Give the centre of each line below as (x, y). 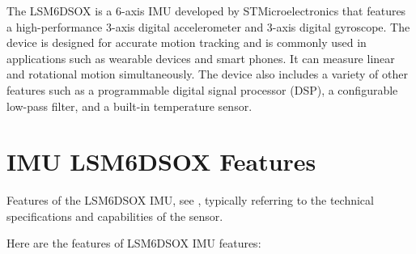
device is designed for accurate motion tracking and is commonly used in (187, 42)
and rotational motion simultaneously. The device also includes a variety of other (207, 74)
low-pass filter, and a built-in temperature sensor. (129, 106)
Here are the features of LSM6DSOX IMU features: (134, 243)
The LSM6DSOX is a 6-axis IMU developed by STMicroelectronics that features (206, 11)
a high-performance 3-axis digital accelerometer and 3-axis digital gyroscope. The (208, 26)
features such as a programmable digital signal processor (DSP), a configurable (202, 89)
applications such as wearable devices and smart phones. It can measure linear (201, 58)
